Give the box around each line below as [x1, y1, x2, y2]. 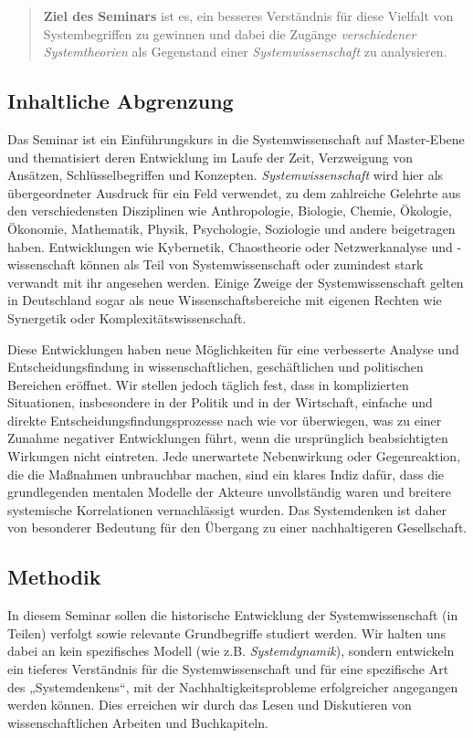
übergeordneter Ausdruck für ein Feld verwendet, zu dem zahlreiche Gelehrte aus [7, 183, 461, 202]
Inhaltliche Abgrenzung [7, 87, 234, 115]
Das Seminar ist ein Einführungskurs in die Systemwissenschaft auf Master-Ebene [7, 129, 465, 148]
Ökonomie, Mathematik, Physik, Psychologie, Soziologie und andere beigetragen [7, 218, 456, 237]
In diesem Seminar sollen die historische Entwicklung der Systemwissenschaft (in [7, 606, 458, 625]
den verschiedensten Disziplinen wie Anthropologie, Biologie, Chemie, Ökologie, [7, 201, 452, 220]
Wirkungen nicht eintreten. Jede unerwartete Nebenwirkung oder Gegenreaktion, [7, 447, 461, 466]
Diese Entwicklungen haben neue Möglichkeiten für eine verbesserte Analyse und [7, 339, 459, 358]
